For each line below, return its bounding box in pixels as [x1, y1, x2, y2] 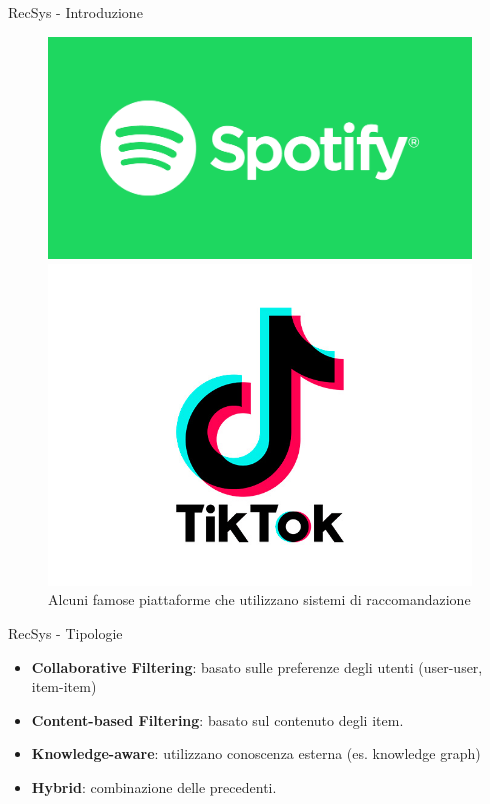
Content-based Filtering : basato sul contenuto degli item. [31, 709, 404, 730]
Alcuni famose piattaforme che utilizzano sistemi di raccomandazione [48, 589, 471, 610]
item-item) [31, 676, 97, 697]
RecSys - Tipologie [8, 622, 123, 643]
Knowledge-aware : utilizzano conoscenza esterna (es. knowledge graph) [31, 743, 481, 764]
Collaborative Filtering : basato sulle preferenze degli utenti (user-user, [31, 656, 483, 677]
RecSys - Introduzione [8, 2, 143, 22]
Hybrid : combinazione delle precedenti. [31, 776, 277, 797]
